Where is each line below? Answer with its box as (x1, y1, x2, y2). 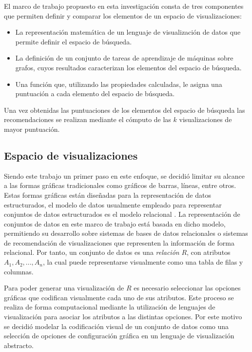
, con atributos (187, 247, 231, 257)
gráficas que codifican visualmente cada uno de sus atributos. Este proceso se (4, 292, 234, 302)
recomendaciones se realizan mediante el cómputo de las (4, 114, 171, 124)
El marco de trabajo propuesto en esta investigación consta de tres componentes (4, 1, 244, 11)
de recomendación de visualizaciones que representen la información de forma (4, 237, 234, 248)
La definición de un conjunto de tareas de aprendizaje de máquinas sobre (15, 53, 233, 63)
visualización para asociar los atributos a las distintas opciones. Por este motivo (4, 311, 242, 322)
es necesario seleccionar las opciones (134, 283, 241, 293)
